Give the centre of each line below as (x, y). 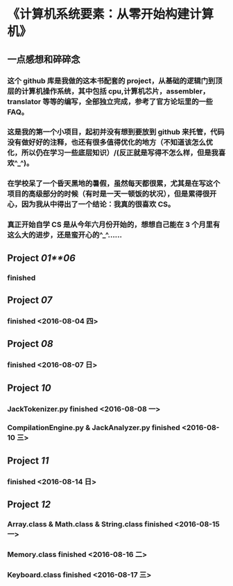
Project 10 (29, 388)
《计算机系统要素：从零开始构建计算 (111, 14)
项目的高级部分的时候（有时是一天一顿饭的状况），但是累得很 (109, 194)
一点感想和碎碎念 (44, 59)
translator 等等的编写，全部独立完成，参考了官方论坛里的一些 (110, 101)
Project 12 (29, 505)
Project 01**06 (42, 258)
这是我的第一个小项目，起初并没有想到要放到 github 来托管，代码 (116, 132)
